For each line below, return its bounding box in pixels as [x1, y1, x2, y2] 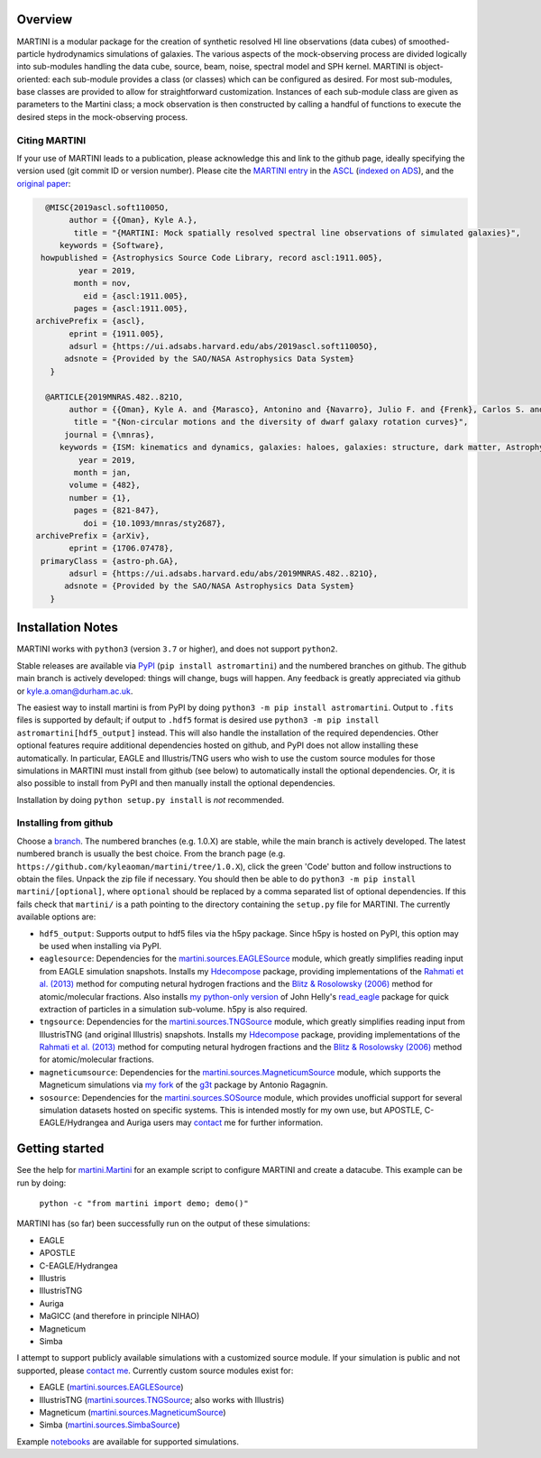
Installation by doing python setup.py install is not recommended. [16, 794, 285, 805]
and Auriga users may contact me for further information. [110, 1117, 324, 1128]
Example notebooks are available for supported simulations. [16, 1435, 239, 1447]
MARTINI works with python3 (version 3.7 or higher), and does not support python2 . [16, 643, 338, 654]
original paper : [16, 178, 71, 189]
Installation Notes [16, 620, 119, 635]
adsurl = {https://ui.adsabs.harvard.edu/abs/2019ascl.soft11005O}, [69, 341, 379, 352]
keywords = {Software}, [59, 240, 165, 250]
